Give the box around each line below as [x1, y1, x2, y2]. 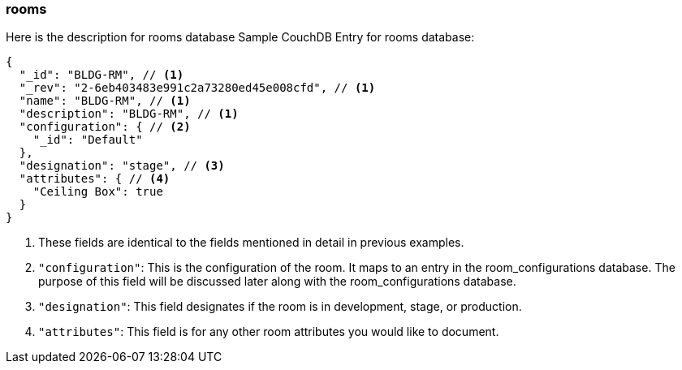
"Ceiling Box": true [32, 185, 163, 199]
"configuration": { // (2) [19, 120, 191, 134]
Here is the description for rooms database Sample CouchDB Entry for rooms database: [6, 30, 475, 45]
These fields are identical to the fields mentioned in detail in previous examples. [38, 235, 464, 250]
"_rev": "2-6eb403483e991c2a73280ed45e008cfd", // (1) [19, 81, 376, 95]
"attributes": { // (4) [19, 172, 170, 186]
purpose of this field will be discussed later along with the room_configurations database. [38, 274, 516, 289]
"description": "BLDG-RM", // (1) [19, 107, 239, 121]
